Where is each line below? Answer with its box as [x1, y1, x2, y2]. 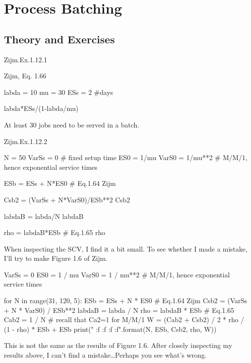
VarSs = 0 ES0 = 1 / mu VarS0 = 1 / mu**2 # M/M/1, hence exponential [4, 269, 230, 279]
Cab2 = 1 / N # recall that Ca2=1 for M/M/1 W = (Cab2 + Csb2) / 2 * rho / [4, 314, 244, 325]
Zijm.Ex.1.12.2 [4, 136, 47, 146]
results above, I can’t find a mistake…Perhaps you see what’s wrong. [4, 350, 207, 360]
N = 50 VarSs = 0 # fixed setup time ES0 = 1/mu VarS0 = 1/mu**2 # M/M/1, [4, 152, 248, 163]
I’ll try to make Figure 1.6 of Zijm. [4, 253, 108, 263]
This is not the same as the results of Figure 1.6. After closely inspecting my [4, 340, 233, 350]
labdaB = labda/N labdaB [4, 211, 84, 221]
